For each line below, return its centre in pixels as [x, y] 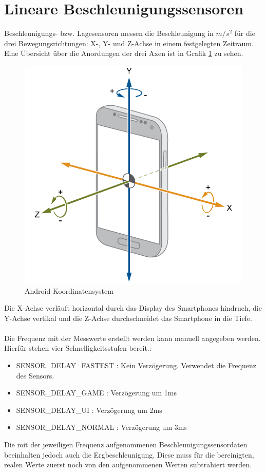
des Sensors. [35, 375]
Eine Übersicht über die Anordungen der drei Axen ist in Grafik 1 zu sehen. [124, 53]
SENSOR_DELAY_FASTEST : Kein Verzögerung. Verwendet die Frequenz [136, 365]
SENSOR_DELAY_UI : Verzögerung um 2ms [89, 410]
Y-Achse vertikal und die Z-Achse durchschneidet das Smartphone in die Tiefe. [128, 318]
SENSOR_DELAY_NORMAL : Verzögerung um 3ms [101, 427]
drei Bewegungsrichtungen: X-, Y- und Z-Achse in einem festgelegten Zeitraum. [129, 43]
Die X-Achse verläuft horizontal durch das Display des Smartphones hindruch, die [133, 308]
